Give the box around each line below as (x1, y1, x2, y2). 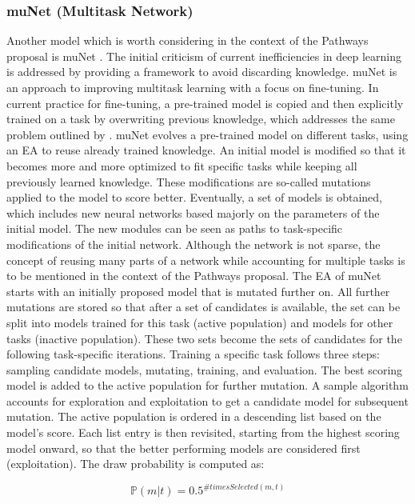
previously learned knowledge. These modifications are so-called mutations (6, 173, 371, 190)
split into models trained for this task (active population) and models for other (6, 314, 393, 330)
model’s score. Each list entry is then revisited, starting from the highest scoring (6, 424, 400, 441)
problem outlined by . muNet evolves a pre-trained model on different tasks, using (6, 126, 409, 142)
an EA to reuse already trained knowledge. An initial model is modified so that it (6, 142, 406, 158)
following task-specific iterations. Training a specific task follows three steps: (6, 346, 380, 362)
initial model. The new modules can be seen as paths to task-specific (6, 220, 343, 237)
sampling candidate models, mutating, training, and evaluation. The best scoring (6, 361, 403, 378)
